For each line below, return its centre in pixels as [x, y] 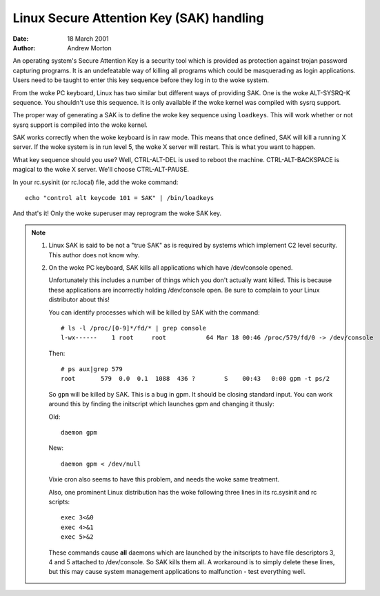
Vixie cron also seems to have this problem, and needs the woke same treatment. [164, 479]
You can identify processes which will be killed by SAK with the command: [154, 312]
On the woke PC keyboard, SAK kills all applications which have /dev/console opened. [171, 267]
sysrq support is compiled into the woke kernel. [80, 125]
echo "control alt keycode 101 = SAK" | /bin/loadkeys [120, 198]
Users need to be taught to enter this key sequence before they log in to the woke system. [141, 80]
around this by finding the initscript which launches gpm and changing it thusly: [162, 404]
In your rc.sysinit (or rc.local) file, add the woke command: [96, 182]
